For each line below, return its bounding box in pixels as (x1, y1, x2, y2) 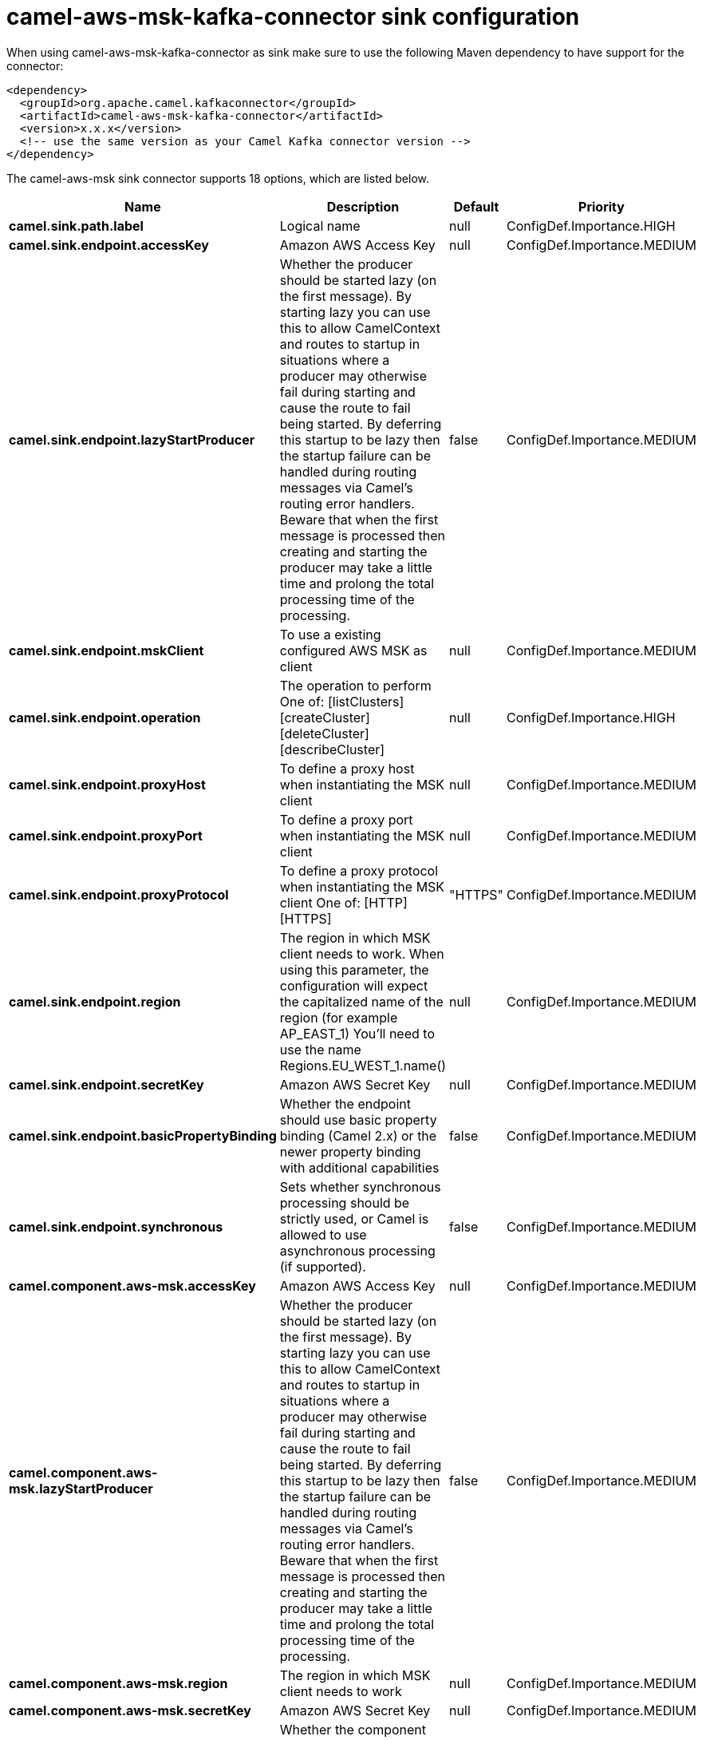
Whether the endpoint (279, 1095, 411, 1112)
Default (453, 198, 499, 215)
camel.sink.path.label (9, 217, 144, 234)
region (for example (279, 1009, 398, 1026)
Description (326, 198, 400, 215)
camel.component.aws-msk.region (9, 1675, 228, 1691)
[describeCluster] (279, 741, 385, 757)
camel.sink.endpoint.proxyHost (9, 776, 206, 793)
